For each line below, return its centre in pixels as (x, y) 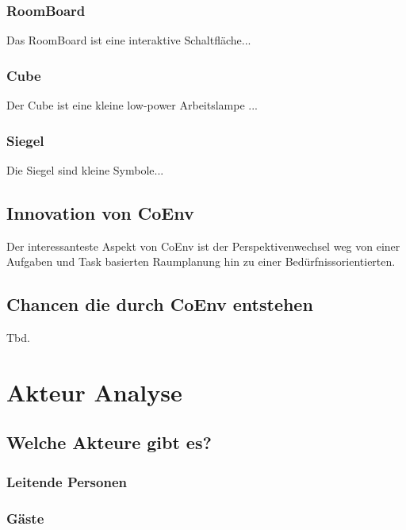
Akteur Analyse (94, 392)
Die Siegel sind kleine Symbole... (85, 169)
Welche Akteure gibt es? (109, 442)
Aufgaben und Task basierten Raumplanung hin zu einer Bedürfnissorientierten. (201, 261)
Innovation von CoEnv (100, 212)
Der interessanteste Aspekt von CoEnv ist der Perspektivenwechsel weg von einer (203, 246)
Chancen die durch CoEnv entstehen (160, 304)
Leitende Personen (67, 481)
